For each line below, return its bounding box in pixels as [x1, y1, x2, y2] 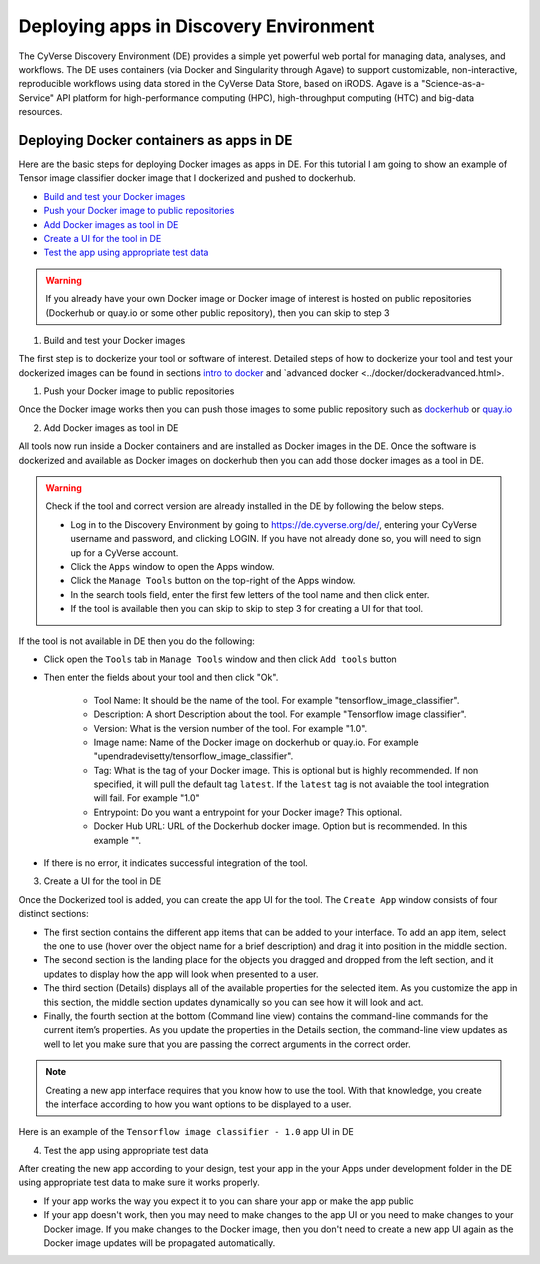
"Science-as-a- [420, 78, 485, 90]
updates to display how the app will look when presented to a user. [43, 968, 319, 980]
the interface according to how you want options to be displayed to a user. [45, 1098, 352, 1110]
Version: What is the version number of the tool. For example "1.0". [93, 722, 368, 734]
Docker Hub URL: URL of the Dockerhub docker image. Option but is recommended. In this [93, 820, 468, 832]
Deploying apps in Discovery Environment [18, 15, 375, 37]
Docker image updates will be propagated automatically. [43, 1237, 276, 1249]
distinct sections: [18, 908, 89, 920]
